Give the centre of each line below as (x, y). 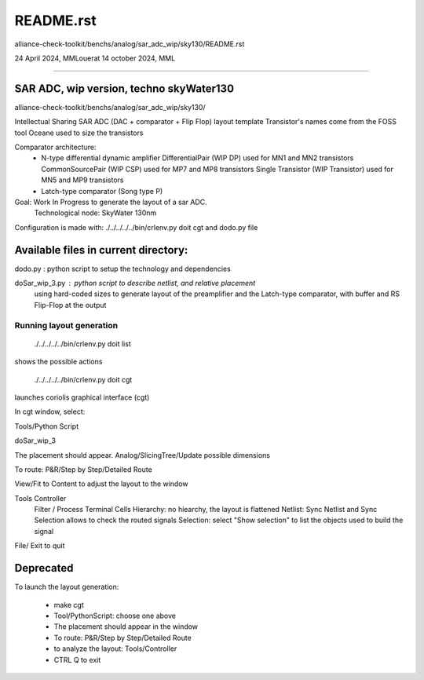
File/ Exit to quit (40, 546)
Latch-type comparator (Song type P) (102, 191)
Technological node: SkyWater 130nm (95, 213)
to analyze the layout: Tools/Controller (115, 649)
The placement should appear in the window (126, 627)
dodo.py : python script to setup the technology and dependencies (122, 269)
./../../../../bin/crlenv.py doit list (82, 344)
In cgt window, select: (50, 411)
